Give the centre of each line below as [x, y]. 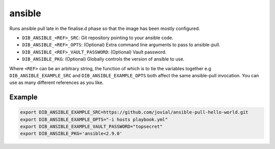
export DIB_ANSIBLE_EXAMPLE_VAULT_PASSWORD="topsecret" [91, 127]
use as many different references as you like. [57, 83]
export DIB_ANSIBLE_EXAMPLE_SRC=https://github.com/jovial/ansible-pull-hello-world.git [134, 112]
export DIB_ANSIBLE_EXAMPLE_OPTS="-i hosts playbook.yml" [94, 119]
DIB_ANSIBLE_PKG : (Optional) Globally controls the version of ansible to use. [103, 59]
